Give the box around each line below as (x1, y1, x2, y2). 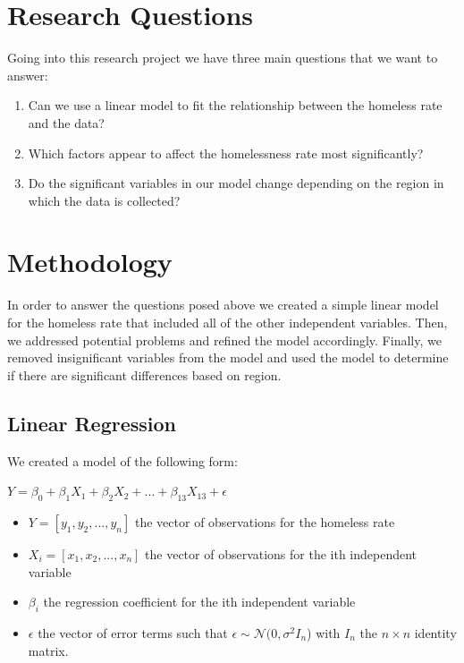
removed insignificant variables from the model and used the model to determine (7, 348, 449, 367)
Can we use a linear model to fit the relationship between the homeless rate (28, 96, 443, 115)
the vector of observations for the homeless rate (135, 512, 395, 531)
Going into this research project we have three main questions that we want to (7, 48, 438, 67)
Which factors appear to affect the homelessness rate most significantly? (28, 143, 424, 162)
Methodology (7, 243, 173, 280)
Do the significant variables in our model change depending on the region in (28, 174, 444, 192)
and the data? (28, 113, 105, 132)
